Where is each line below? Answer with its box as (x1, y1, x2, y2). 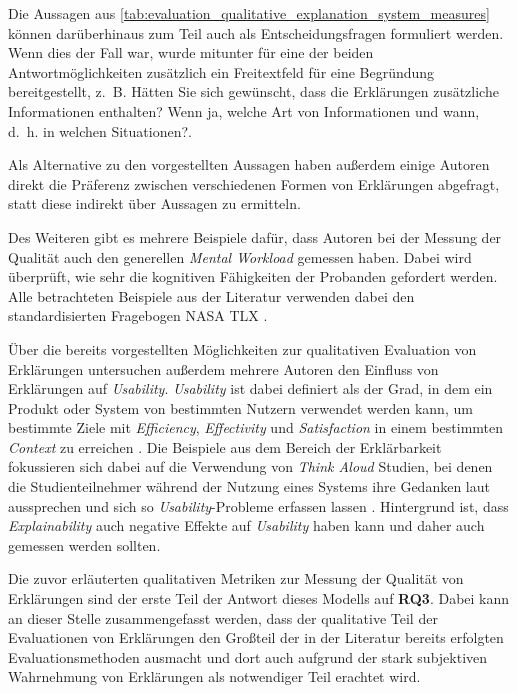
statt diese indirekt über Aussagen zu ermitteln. (8, 193, 301, 214)
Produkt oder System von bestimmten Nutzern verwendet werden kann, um (8, 397, 473, 418)
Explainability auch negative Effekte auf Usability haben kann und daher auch (8, 515, 485, 536)
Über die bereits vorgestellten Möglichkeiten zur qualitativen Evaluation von (8, 338, 477, 359)
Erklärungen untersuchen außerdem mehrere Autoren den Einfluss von (8, 358, 439, 379)
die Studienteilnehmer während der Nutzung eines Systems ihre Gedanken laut (8, 476, 490, 497)
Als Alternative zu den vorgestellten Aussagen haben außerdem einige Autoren (8, 154, 490, 175)
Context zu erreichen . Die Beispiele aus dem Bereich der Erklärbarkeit (8, 436, 442, 457)
